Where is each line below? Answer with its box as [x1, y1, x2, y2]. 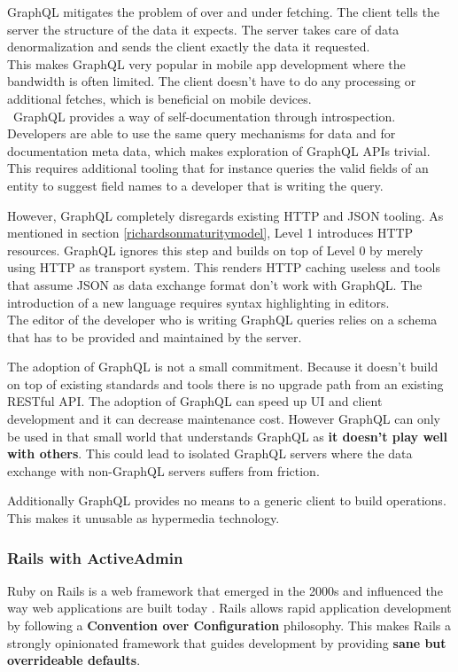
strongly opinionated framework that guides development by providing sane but [7, 633, 446, 652]
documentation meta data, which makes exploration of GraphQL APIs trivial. [7, 141, 431, 160]
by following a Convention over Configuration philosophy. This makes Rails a [7, 616, 451, 635]
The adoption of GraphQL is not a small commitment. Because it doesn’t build [7, 357, 439, 376]
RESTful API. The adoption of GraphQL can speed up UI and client [7, 392, 383, 410]
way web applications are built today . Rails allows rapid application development [7, 598, 452, 617]
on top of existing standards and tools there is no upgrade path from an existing [7, 374, 444, 393]
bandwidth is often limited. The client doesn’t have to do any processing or [7, 72, 416, 90]
